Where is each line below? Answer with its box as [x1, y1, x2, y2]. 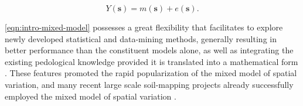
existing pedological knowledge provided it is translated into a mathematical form [5, 55, 298, 67]
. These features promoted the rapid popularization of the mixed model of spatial [5, 67, 297, 79]
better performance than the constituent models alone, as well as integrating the [5, 44, 294, 56]
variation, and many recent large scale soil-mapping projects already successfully [5, 78, 294, 90]
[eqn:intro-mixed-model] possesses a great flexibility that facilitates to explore [5, 21, 283, 33]
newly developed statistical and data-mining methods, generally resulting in [5, 32, 277, 45]
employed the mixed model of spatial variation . [5, 90, 176, 102]
